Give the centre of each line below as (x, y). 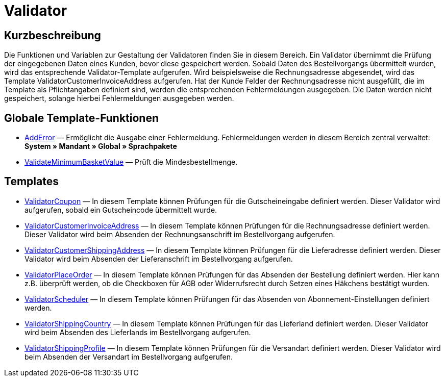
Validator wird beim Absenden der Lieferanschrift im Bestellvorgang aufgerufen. (159, 259)
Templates (31, 182)
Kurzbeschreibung (53, 35)
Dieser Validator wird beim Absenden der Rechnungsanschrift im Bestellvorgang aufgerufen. (180, 234)
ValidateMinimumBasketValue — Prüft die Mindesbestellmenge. (131, 162)
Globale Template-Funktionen (81, 118)
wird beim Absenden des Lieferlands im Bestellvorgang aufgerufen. (138, 332)
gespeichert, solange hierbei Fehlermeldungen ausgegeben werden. (119, 98)
